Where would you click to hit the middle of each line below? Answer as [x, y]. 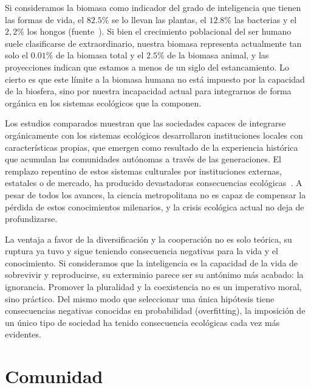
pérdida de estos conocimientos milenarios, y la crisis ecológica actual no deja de [155, 206]
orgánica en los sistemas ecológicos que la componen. [103, 102]
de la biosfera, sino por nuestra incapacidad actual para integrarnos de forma [148, 91]
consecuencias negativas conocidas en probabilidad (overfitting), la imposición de [155, 310]
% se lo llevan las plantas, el [154, 19]
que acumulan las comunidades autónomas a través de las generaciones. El [143, 159]
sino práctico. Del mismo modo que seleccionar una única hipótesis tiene [140, 298]
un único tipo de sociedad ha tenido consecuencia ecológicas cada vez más [142, 322]
